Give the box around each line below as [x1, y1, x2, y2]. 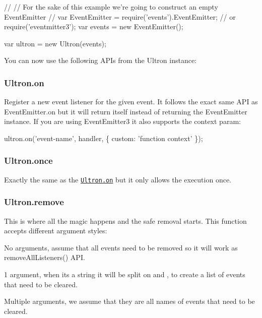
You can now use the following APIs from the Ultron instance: [4, 55, 197, 66]
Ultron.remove [4, 196, 64, 208]
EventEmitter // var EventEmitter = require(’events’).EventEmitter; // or [4, 11, 236, 22]
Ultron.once [4, 154, 53, 167]
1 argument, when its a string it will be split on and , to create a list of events [4, 269, 245, 280]
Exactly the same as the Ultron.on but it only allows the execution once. [4, 174, 231, 184]
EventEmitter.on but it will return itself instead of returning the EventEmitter [4, 106, 247, 116]
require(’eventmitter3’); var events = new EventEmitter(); [4, 21, 183, 32]
